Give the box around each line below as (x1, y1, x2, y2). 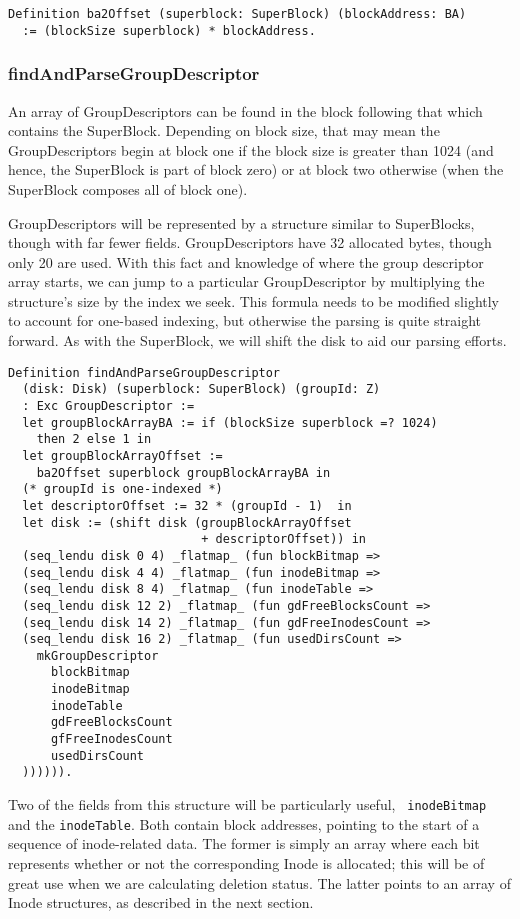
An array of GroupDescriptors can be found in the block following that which (8, 100, 483, 121)
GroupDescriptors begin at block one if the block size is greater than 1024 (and (8, 139, 494, 160)
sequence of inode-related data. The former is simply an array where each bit (8, 833, 480, 854)
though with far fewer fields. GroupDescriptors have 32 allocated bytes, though (8, 232, 492, 253)
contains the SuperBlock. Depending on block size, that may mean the (8, 120, 440, 141)
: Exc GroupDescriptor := (22, 398, 195, 413)
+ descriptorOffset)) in (201, 532, 366, 547)
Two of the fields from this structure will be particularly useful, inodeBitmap (8, 794, 487, 815)
